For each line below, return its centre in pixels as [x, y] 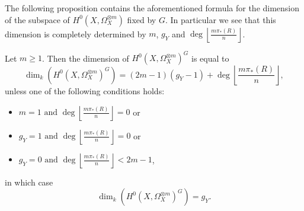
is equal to [210, 58]
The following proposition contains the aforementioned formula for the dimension [152, 8]
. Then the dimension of [86, 58]
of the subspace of [37, 19]
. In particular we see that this [220, 19]
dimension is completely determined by [76, 33]
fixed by [142, 19]
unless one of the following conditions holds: [85, 91]
